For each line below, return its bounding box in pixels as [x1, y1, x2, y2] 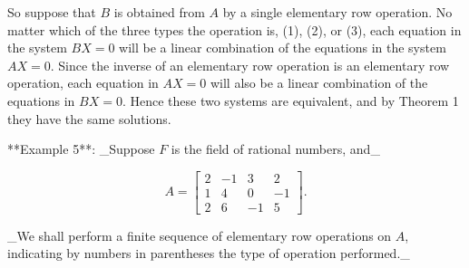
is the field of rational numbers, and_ [171, 139, 380, 158]
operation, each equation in [7, 73, 159, 92]
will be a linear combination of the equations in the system [119, 38, 446, 57]
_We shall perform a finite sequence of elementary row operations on [7, 225, 392, 244]
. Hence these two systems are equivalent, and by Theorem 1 [122, 91, 459, 110]
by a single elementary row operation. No [222, 3, 453, 21]
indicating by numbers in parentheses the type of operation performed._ [7, 244, 410, 263]
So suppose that [7, 3, 96, 21]
